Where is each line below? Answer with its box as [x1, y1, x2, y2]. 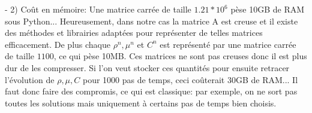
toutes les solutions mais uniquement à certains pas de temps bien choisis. [5, 96, 277, 109]
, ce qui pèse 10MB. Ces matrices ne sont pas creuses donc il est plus [53, 50, 307, 62]
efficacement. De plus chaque [5, 38, 111, 50]
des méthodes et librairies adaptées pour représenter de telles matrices [5, 26, 263, 39]
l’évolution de [5, 73, 55, 85]
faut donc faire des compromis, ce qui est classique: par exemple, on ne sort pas [5, 85, 298, 97]
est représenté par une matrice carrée [160, 38, 296, 50]
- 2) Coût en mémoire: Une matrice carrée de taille [5, 3, 191, 15]
